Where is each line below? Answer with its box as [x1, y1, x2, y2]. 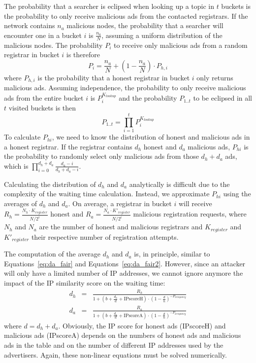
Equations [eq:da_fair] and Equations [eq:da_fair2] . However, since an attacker [4, 258, 246, 268]
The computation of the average [4, 249, 101, 259]
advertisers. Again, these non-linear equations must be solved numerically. [4, 349, 227, 360]
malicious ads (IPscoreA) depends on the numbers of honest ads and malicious [4, 330, 241, 340]
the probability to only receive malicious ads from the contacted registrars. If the [4, 10, 248, 21]
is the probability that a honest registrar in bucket [37, 72, 190, 82]
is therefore [66, 49, 100, 60]
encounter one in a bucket [4, 30, 82, 40]
